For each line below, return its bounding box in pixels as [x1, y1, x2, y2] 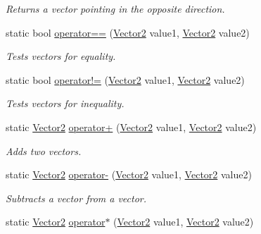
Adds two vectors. [6, 143, 82, 158]
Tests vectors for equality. [6, 49, 116, 63]
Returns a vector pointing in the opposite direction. [6, 1, 225, 16]
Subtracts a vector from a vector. [6, 190, 147, 205]
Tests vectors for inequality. [6, 96, 125, 111]
